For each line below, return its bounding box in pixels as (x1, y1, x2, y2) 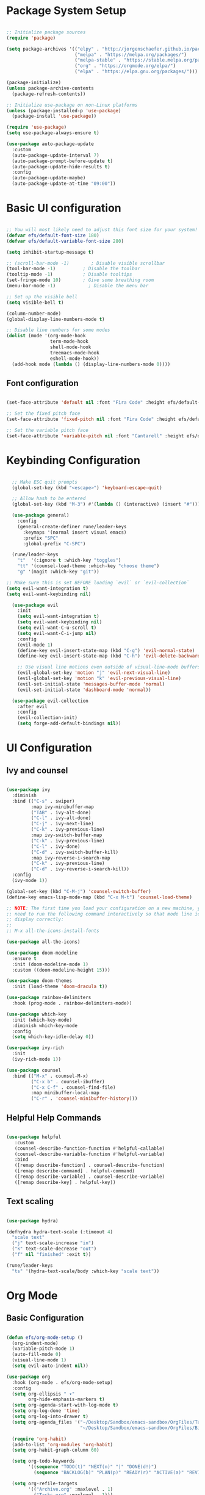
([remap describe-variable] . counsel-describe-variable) (14, 1174, 165, 1180)
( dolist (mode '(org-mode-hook (6, 333, 86, 339)
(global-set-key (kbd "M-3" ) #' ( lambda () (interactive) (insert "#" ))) (12, 501, 201, 507)
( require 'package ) (6, 35, 56, 41)
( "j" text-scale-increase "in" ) (12, 1240, 95, 1246)
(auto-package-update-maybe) (12, 175, 86, 181)
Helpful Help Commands (6, 1113, 102, 1123)
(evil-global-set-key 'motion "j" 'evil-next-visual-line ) (17, 670, 171, 676)
